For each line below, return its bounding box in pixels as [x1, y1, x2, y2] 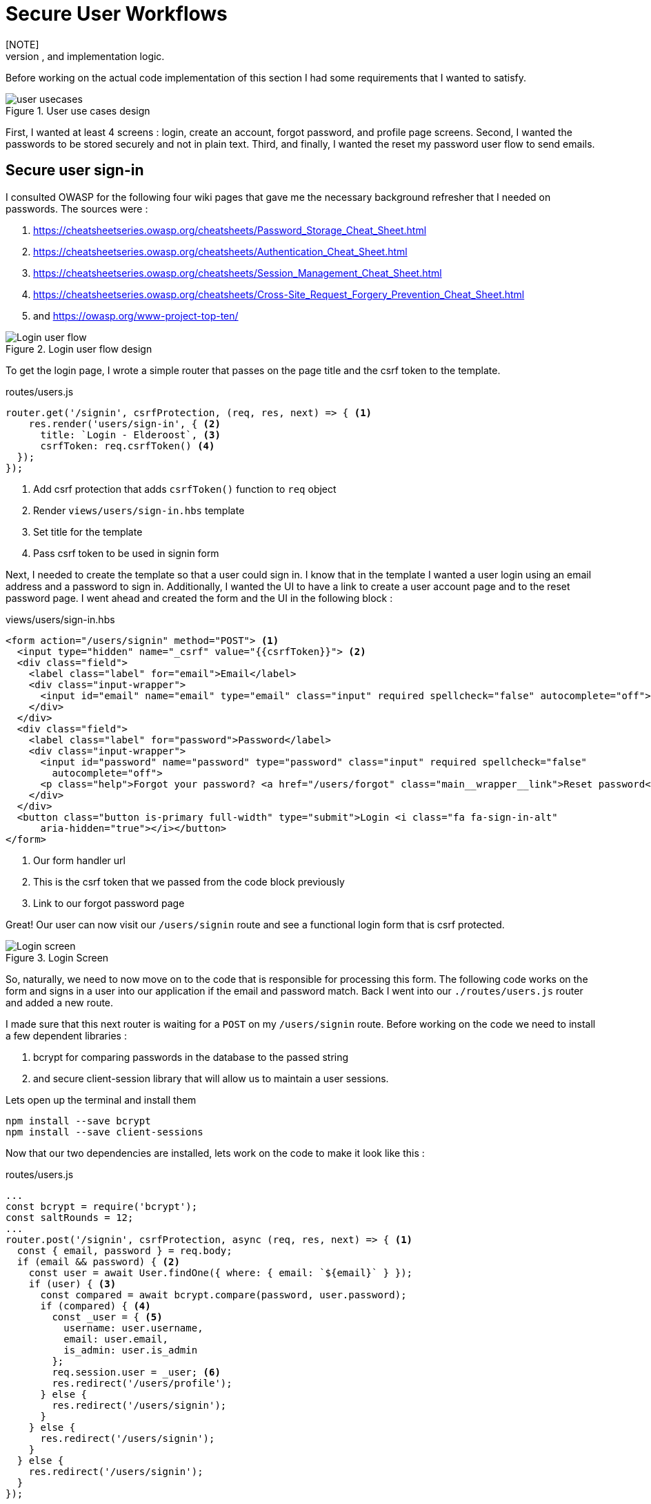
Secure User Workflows [6, 2, 228, 26]
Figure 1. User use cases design [6, 104, 150, 117]
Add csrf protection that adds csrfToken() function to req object [33, 482, 337, 495]
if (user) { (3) [28, 1278, 117, 1289]
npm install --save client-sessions [6, 1126, 203, 1137]
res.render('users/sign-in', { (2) [28, 418, 221, 429]
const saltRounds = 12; [6, 1211, 134, 1223]
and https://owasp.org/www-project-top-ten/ [33, 309, 239, 322]
